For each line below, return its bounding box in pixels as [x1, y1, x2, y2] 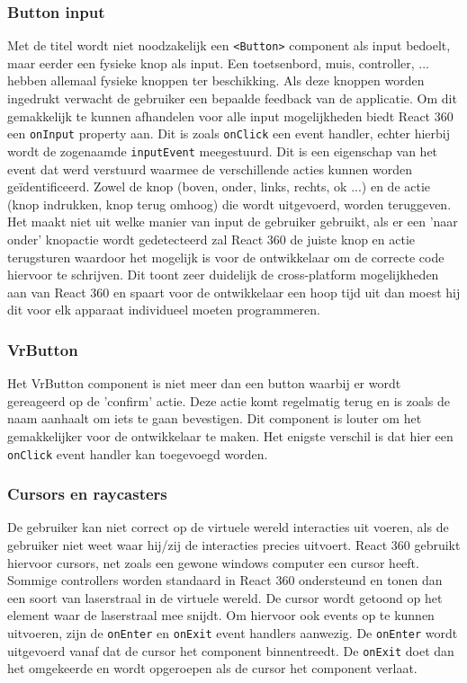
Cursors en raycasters [7, 483, 167, 505]
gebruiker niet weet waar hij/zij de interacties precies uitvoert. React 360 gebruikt [7, 535, 461, 554]
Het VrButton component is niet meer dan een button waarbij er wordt [7, 374, 401, 393]
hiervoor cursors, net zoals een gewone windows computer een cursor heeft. [7, 553, 419, 572]
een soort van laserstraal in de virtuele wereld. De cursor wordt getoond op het [7, 588, 443, 607]
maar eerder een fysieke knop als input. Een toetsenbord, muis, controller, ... [7, 53, 429, 72]
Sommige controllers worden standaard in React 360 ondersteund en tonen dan [7, 571, 443, 590]
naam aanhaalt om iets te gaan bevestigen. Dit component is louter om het [7, 409, 422, 428]
